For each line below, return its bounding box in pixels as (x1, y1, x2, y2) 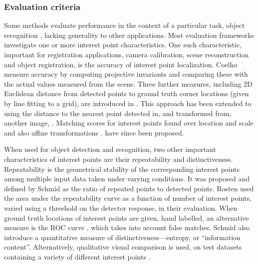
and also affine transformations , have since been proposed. (4, 127, 184, 137)
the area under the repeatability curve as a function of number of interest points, (4, 193, 252, 203)
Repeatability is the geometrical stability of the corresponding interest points (4, 163, 240, 174)
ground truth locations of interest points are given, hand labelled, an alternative (4, 212, 249, 223)
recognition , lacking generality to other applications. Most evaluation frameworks (4, 29, 254, 40)
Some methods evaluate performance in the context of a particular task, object (4, 20, 245, 30)
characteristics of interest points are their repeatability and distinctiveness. (4, 153, 233, 164)
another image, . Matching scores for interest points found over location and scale (4, 118, 254, 128)
